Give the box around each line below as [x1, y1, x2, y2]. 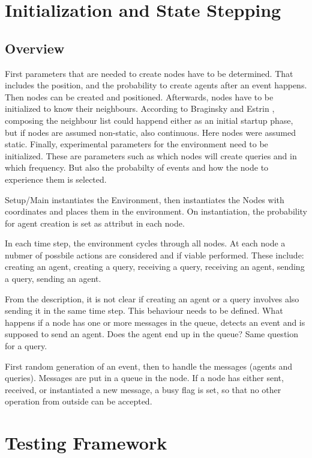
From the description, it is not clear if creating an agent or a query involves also [5, 292, 299, 305]
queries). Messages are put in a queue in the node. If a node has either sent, [5, 371, 284, 384]
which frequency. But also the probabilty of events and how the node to [5, 161, 269, 174]
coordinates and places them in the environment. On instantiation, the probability [5, 205, 308, 218]
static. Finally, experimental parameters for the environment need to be [5, 138, 268, 150]
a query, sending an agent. [5, 272, 101, 285]
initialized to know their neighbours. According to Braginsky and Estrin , [5, 102, 275, 115]
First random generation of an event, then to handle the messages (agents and [5, 359, 293, 372]
